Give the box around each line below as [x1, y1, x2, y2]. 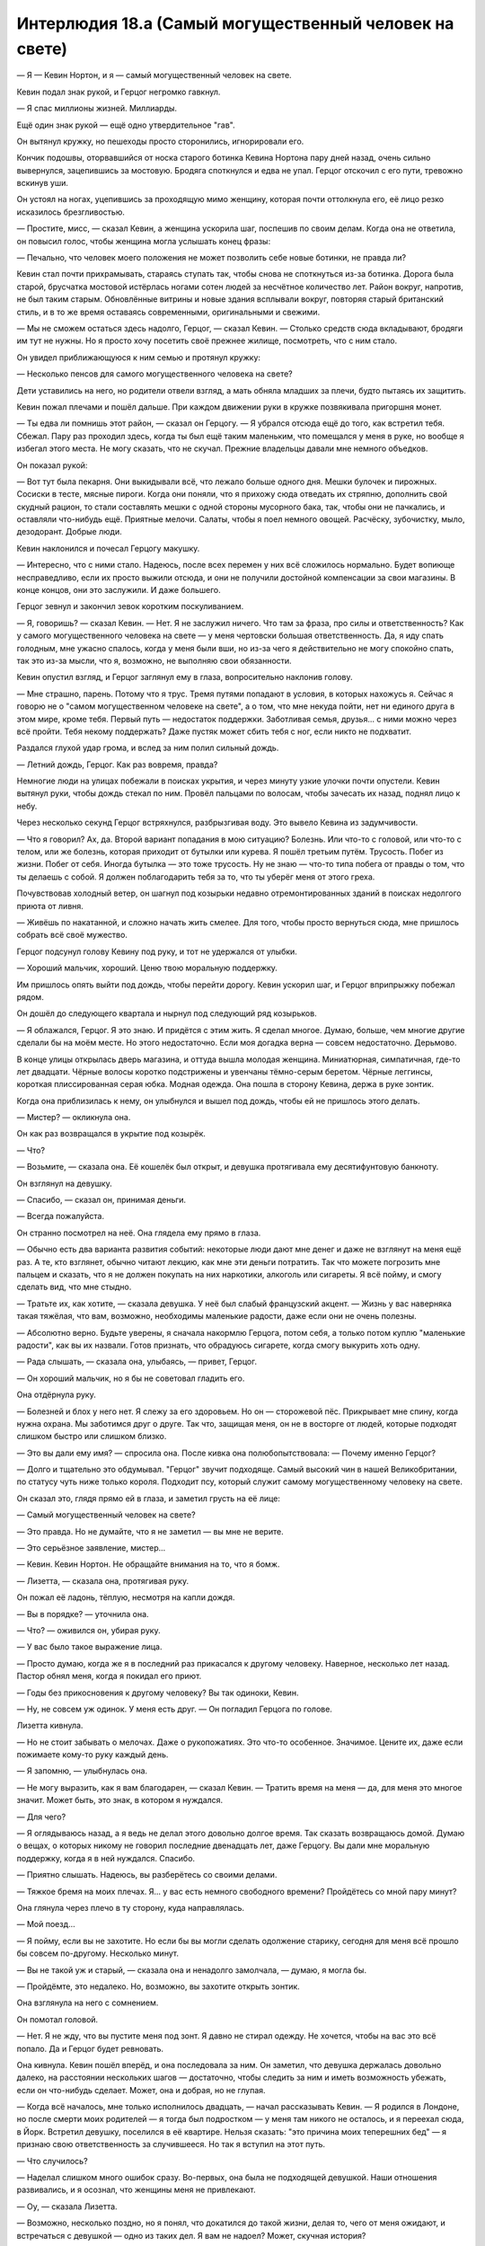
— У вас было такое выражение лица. [16, 1641, 163, 1652]
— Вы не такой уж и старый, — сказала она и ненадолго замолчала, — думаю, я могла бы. [16, 1964, 367, 1976]
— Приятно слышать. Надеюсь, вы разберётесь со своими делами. [16, 1870, 278, 1880]
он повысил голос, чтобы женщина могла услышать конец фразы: [16, 235, 271, 246]
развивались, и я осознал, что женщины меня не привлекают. [16, 2184, 256, 2196]
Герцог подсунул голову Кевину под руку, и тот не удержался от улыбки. [16, 946, 298, 957]
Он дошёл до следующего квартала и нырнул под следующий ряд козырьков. [16, 1008, 318, 1019]
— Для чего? [16, 1811, 66, 1822]
